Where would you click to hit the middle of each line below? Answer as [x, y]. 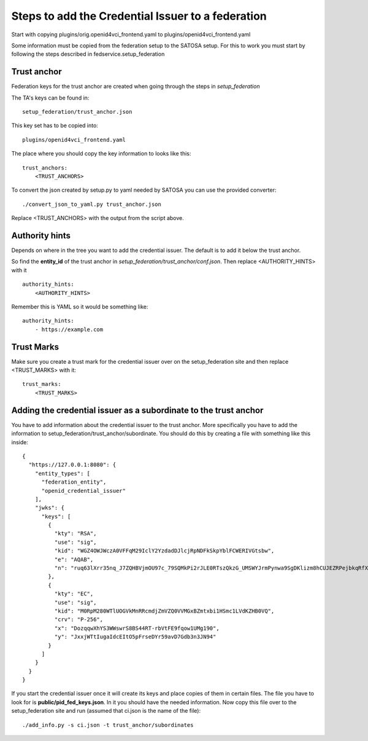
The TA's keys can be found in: [50, 98]
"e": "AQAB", [74, 559]
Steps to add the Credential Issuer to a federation [139, 16]
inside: [20, 442]
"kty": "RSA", [75, 534]
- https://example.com [69, 329]
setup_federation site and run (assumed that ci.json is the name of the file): [106, 711]
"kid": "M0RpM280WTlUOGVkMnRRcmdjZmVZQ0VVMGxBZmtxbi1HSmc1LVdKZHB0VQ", [164, 611]
